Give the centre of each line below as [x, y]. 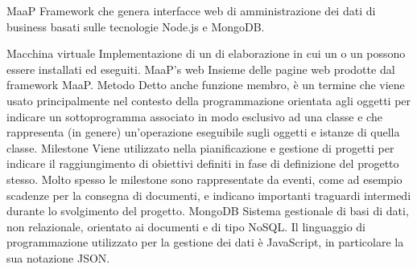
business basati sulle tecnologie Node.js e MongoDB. [136, 26]
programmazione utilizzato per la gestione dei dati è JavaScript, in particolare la [205, 242]
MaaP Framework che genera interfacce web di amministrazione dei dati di [191, 10]
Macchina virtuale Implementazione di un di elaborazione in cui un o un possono [206, 53]
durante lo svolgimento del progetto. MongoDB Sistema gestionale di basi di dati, [208, 211]
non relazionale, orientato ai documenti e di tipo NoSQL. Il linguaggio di [186, 226]
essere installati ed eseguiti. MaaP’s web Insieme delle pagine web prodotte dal [201, 69]
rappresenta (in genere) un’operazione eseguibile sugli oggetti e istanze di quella [203, 132]
